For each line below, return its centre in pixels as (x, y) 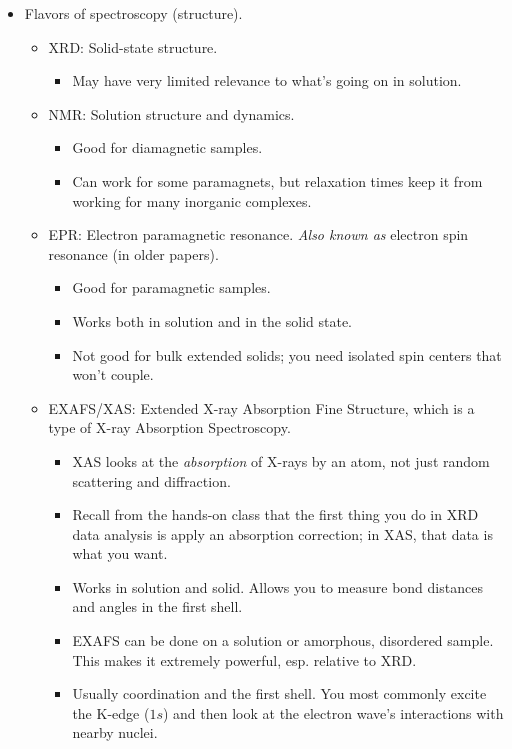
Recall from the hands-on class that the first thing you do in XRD (275, 514)
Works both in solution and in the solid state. (212, 320)
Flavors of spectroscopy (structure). (133, 13)
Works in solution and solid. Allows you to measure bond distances (277, 586)
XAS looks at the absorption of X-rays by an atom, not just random (281, 460)
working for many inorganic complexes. (192, 200)
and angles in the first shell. (157, 606)
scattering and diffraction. (151, 480)
